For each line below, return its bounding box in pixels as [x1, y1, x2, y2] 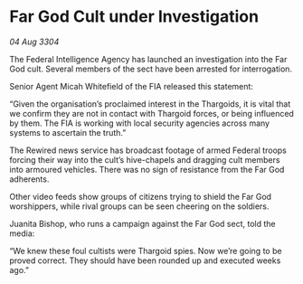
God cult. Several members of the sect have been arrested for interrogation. [9, 63, 292, 74]
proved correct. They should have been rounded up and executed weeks [9, 255, 281, 266]
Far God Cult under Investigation [9, 6, 260, 27]
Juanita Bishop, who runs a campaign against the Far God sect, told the [9, 218, 276, 229]
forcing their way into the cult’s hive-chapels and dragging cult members [9, 154, 280, 165]
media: [9, 228, 35, 239]
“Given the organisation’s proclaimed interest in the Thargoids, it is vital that [9, 98, 291, 109]
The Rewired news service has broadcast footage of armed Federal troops [9, 145, 287, 156]
